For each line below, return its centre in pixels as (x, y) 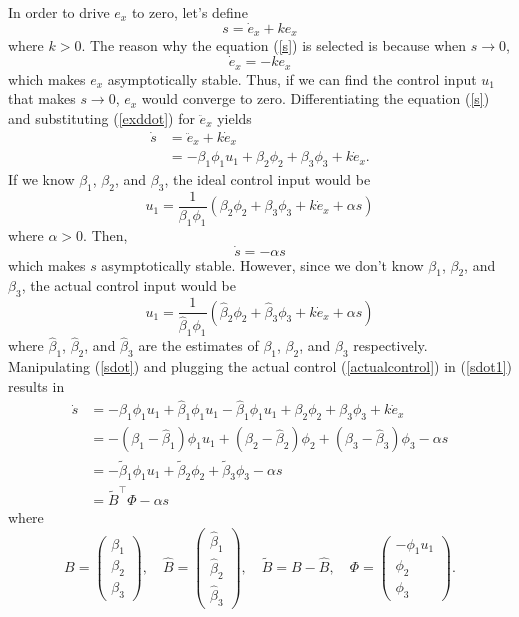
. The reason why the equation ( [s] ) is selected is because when (274, 45)
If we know (41, 179)
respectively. (390, 345)
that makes (42, 98)
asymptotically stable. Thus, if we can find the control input (292, 78)
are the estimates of (198, 345)
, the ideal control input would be (267, 179)
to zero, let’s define (189, 12)
